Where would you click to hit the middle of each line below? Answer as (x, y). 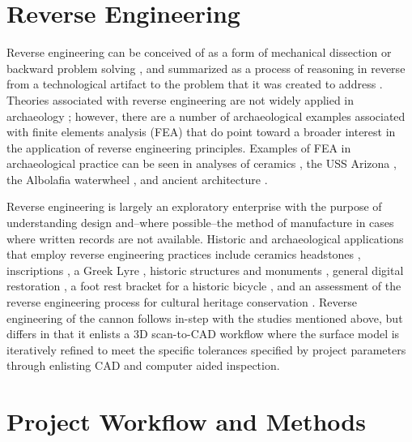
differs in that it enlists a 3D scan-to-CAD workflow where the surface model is (203, 334)
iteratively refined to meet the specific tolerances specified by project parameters (206, 349)
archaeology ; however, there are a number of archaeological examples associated (206, 116)
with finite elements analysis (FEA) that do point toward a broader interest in (201, 132)
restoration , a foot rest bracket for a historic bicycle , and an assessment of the (204, 286)
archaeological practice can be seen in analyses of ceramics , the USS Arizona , (202, 163)
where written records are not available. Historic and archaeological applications (205, 238)
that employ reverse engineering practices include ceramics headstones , (184, 254)
